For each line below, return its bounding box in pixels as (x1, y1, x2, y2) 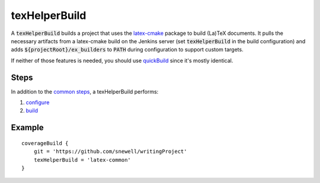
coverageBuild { (21, 140, 69, 146)
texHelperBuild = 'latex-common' (33, 156, 132, 163)
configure (25, 99, 50, 106)
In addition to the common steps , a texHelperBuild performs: (11, 88, 159, 95)
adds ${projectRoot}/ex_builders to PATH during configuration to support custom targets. (11, 46, 244, 53)
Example (11, 123, 44, 133)
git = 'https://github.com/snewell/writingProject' (33, 148, 187, 155)
